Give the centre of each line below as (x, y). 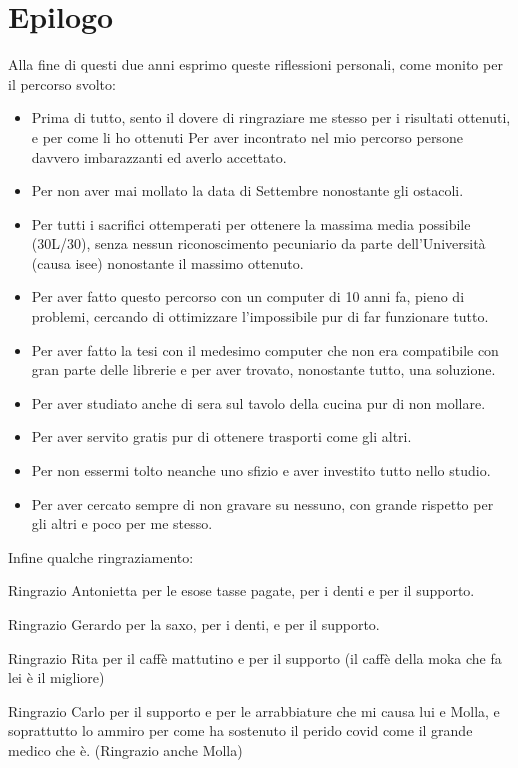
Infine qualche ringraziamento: (101, 556)
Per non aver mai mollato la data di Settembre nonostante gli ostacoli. (247, 190)
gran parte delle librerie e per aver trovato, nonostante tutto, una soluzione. (263, 369)
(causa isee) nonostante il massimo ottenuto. (167, 262)
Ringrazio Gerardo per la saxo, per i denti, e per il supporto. (194, 624)
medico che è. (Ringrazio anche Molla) (125, 749)
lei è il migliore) (56, 677)
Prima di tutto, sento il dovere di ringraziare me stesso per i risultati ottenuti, (271, 117)
